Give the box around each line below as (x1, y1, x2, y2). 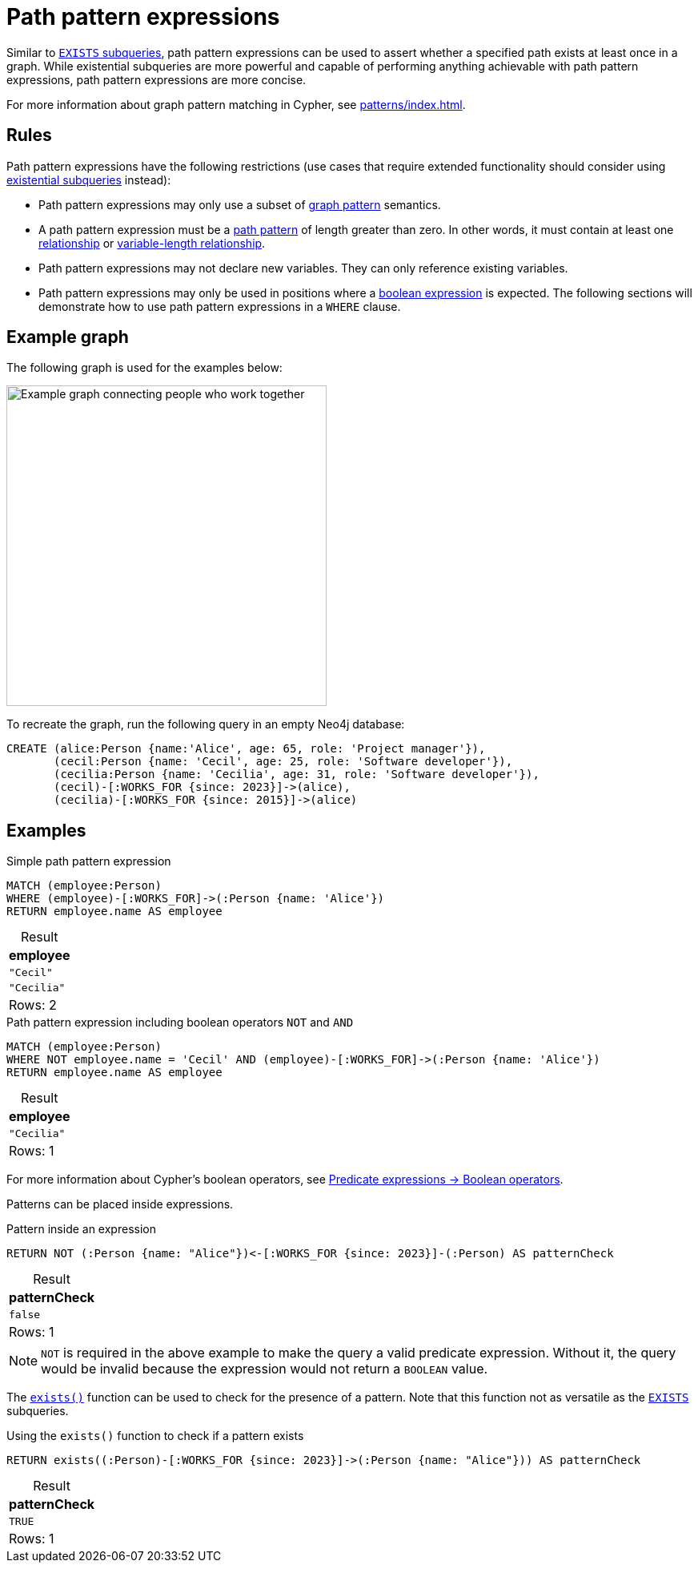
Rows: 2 (9, 997, 57, 1014)
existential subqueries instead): (6, 172, 171, 187)
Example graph (6, 327, 129, 348)
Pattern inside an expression (6, 1222, 156, 1236)
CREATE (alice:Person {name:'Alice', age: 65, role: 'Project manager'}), (6, 742, 486, 756)
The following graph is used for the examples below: (6, 361, 283, 375)
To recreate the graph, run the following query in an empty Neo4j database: (6, 717, 405, 732)
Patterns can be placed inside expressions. (6, 1197, 234, 1212)
